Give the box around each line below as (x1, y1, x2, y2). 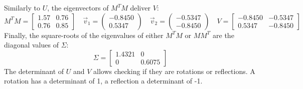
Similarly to (4, 2, 41, 12)
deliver (130, 2, 150, 12)
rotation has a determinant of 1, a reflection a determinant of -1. (4, 75, 203, 86)
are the (213, 29, 234, 40)
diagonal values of (4, 39, 59, 50)
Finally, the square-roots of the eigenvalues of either (4, 29, 164, 40)
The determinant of (4, 65, 64, 76)
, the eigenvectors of (47, 2, 109, 12)
